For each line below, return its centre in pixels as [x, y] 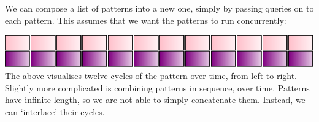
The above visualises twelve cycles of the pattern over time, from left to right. [151, 76]
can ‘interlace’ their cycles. [55, 112]
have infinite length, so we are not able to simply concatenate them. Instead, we [155, 100]
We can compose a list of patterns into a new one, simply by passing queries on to [159, 8]
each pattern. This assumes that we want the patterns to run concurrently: [146, 20]
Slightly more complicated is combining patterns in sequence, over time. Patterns [157, 87]
